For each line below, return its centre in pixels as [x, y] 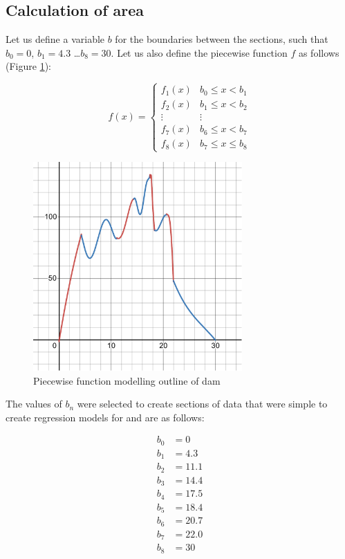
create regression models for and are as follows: [105, 417]
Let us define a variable [55, 39]
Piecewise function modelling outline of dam [127, 380]
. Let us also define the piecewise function [199, 52]
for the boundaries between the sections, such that [222, 39]
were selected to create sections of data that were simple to [202, 404]
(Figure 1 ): [28, 66]
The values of [34, 404]
